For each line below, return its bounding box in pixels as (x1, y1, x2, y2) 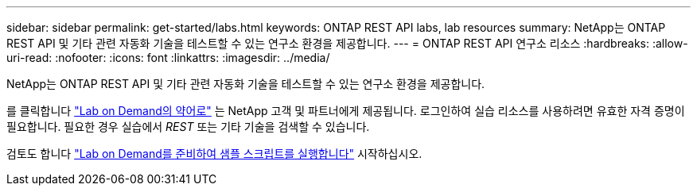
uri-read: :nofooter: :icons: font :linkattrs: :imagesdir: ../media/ (6, 51, 330, 64)
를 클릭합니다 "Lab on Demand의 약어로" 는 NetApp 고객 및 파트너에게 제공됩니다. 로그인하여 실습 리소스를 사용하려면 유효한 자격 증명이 (6, 104, 685, 117)
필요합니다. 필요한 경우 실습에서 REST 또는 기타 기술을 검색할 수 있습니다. (6, 120, 370, 133)
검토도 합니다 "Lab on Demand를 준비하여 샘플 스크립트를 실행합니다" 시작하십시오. (6, 147, 422, 160)
